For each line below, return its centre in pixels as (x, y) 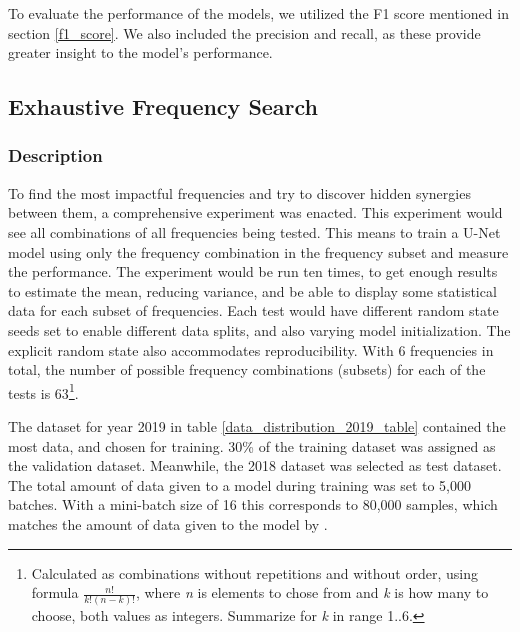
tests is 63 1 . (43, 391)
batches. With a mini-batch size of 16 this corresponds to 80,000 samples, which (253, 504)
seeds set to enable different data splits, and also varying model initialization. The (259, 329)
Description (55, 155)
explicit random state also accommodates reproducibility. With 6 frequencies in (251, 349)
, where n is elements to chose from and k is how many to (312, 592)
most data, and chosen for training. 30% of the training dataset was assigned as (252, 445)
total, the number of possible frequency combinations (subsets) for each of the (247, 369)
